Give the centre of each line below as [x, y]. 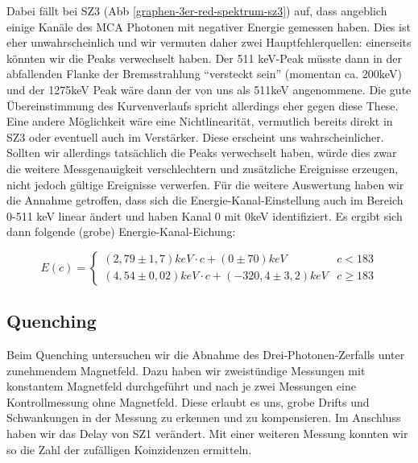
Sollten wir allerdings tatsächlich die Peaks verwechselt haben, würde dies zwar [202, 153]
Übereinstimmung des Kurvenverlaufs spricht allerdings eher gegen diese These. [203, 105]
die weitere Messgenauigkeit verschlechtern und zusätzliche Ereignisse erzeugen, [203, 168]
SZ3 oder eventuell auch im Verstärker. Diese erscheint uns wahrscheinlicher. [195, 136]
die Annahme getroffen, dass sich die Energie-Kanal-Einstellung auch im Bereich [205, 200]
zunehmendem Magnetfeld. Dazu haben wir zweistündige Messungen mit [186, 370]
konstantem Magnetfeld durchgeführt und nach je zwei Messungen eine [181, 386]
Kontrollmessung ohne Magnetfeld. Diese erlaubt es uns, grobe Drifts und [188, 401]
